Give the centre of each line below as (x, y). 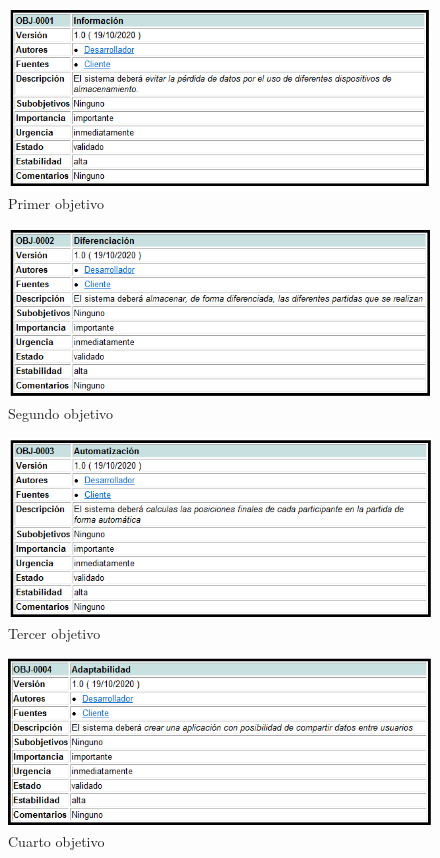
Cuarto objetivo (56, 840)
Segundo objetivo (61, 412)
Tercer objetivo (54, 632)
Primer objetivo (56, 203)
